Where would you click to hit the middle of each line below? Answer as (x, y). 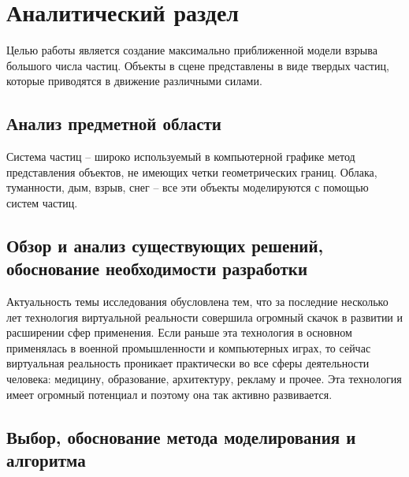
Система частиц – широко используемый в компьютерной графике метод (181, 157)
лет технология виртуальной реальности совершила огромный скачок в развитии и (205, 317)
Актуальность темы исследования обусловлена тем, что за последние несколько (197, 302)
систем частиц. (42, 202)
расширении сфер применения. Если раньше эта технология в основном (179, 332)
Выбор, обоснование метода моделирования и (181, 436)
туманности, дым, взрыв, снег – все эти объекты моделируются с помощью (188, 187)
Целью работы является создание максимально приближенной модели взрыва (192, 50)
